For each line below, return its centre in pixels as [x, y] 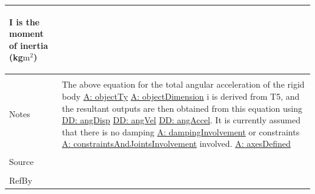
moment [27, 34]
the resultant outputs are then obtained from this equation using [182, 108]
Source [22, 162]
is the [28, 21]
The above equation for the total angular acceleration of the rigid [183, 84]
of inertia [29, 45]
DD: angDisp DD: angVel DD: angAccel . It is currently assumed [181, 120]
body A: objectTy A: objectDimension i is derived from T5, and [181, 96]
